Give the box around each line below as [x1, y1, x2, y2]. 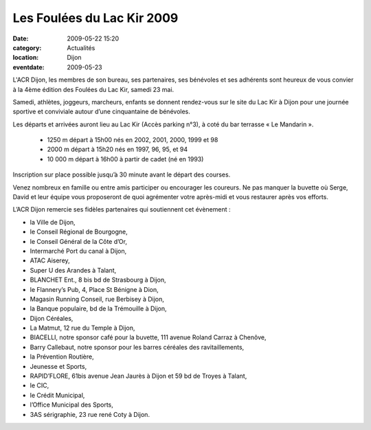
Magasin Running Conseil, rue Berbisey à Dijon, [30, 295, 165, 303]
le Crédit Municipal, [30, 391, 85, 399]
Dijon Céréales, [30, 314, 74, 322]
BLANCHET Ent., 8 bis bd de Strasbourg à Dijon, [30, 275, 166, 284]
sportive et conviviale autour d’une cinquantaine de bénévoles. [12, 107, 190, 116]
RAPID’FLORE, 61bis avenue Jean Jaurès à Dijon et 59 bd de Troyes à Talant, [30, 372, 247, 381]
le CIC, [30, 381, 49, 389]
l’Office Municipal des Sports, [30, 400, 113, 409]
